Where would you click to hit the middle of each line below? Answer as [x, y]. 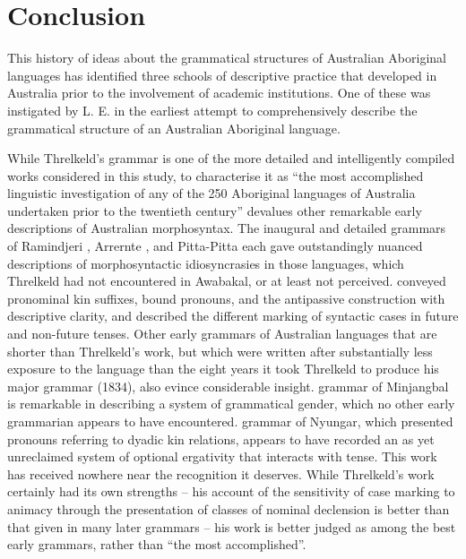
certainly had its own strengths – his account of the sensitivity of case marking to [231, 491]
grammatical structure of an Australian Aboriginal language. [174, 128]
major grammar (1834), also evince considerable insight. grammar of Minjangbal [228, 386]
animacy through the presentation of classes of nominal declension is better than [229, 508]
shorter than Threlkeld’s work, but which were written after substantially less [220, 351]
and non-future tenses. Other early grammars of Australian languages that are [222, 334]
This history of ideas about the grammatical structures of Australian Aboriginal [227, 58]
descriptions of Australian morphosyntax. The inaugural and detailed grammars [227, 228]
